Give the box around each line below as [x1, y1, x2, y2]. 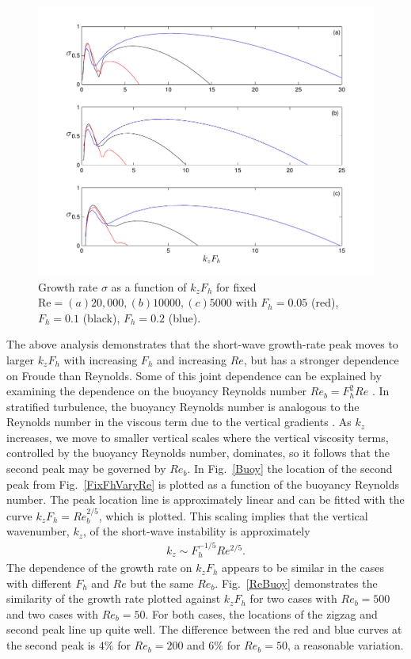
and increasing [156, 351, 226, 368]
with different [6, 574, 72, 591]
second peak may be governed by [6, 460, 166, 477]
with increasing [63, 351, 138, 368]
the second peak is [6, 637, 96, 653]
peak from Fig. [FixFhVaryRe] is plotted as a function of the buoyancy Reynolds [6, 475, 400, 492]
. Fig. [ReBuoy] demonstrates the [215, 574, 378, 591]
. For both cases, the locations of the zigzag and [145, 605, 378, 622]
